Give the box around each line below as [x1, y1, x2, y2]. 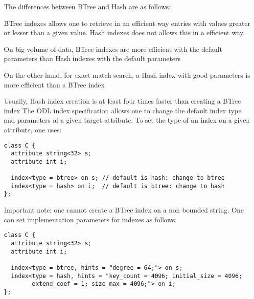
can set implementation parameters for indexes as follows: [4, 214, 177, 224]
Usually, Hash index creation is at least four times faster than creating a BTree [4, 96, 241, 106]
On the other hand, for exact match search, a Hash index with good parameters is [4, 69, 250, 80]
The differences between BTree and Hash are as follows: [4, 1, 171, 11]
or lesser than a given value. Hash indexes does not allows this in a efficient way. [4, 27, 245, 38]
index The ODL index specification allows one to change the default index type [4, 105, 242, 115]
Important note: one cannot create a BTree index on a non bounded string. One [4, 205, 244, 215]
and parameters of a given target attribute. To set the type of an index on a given [4, 115, 250, 125]
